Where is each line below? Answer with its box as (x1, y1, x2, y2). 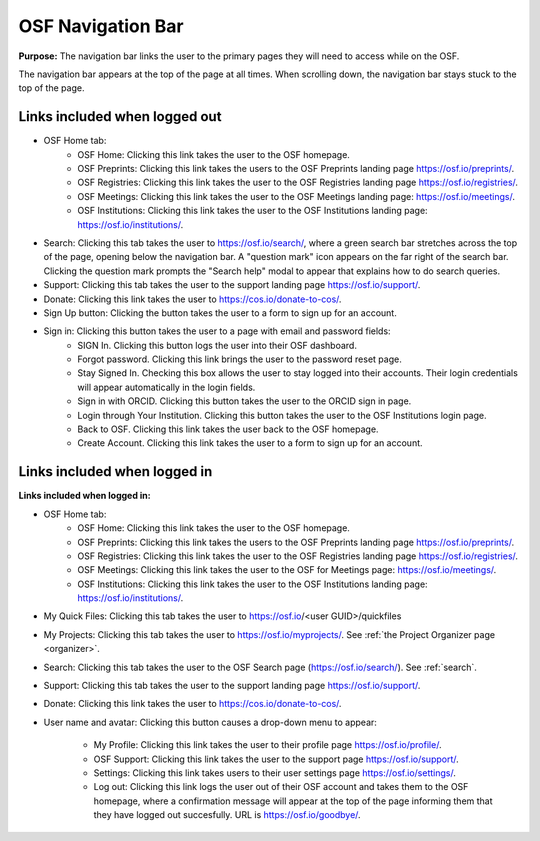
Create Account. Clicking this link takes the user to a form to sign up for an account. (77, 437, 424, 449)
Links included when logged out (18, 108, 222, 125)
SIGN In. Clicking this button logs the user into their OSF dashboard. (77, 339, 357, 351)
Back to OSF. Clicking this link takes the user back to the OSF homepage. (77, 423, 379, 435)
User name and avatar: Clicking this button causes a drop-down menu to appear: (43, 716, 377, 728)
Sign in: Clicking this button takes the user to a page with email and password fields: (43, 325, 391, 337)
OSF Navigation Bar (18, 15, 184, 37)
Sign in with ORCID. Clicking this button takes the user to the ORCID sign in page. (77, 395, 412, 407)
